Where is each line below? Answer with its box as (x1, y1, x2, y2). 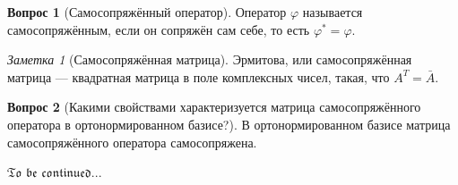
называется (302, 3, 363, 21)
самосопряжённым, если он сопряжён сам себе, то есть (7, 20, 310, 38)
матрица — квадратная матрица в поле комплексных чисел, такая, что (7, 67, 390, 86)
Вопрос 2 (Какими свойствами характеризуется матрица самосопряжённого (7, 97, 421, 116)
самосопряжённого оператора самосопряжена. (7, 132, 257, 151)
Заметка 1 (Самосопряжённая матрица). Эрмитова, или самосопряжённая (7, 50, 412, 69)
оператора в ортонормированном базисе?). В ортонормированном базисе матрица (7, 114, 451, 133)
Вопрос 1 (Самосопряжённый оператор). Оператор (7, 3, 287, 21)
